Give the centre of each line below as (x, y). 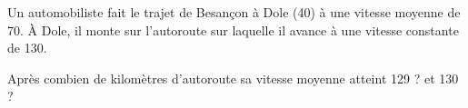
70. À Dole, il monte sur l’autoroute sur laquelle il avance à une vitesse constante (233, 29)
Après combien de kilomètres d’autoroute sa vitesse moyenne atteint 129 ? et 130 (233, 78)
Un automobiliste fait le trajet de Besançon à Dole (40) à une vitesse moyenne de (234, 12)
